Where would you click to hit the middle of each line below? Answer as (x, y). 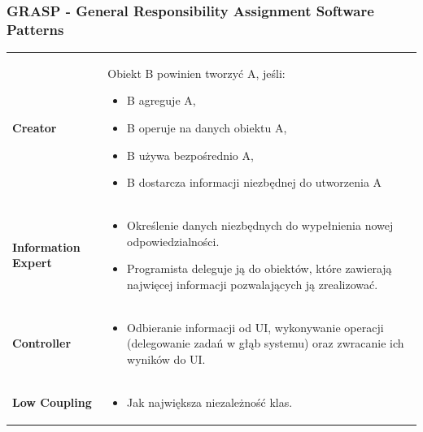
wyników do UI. (166, 359)
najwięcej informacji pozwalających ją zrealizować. (253, 284)
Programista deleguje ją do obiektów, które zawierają (259, 268)
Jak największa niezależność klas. (210, 402)
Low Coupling (52, 402)
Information (46, 246)
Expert (32, 263)
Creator (35, 128)
